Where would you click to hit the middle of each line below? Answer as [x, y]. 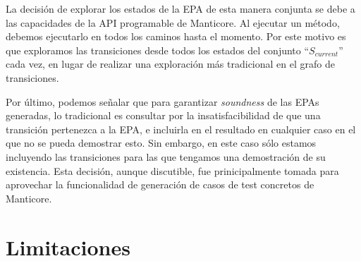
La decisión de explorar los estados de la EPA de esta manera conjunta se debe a [180, 8]
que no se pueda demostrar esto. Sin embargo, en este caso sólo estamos [161, 143]
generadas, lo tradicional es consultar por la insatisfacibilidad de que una [163, 115]
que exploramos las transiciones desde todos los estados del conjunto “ [158, 50]
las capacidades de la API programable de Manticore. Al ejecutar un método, [173, 22]
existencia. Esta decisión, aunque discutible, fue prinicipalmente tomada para [172, 170]
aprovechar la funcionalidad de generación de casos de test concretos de [160, 184]
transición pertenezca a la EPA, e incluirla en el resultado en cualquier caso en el [181, 129]
